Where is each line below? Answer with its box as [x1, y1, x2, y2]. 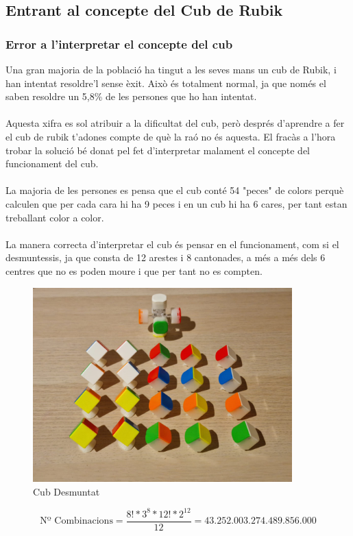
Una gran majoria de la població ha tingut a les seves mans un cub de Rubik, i [5, 62, 337, 76]
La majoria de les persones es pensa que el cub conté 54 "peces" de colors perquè [5, 183, 344, 197]
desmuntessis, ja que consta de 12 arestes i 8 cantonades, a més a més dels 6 [5, 250, 326, 265]
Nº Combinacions [40, 516, 113, 526]
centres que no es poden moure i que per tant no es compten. [5, 263, 263, 278]
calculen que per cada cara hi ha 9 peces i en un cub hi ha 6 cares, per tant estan [5, 196, 348, 210]
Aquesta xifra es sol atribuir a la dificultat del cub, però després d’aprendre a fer [5, 116, 345, 130]
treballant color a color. [5, 210, 104, 224]
